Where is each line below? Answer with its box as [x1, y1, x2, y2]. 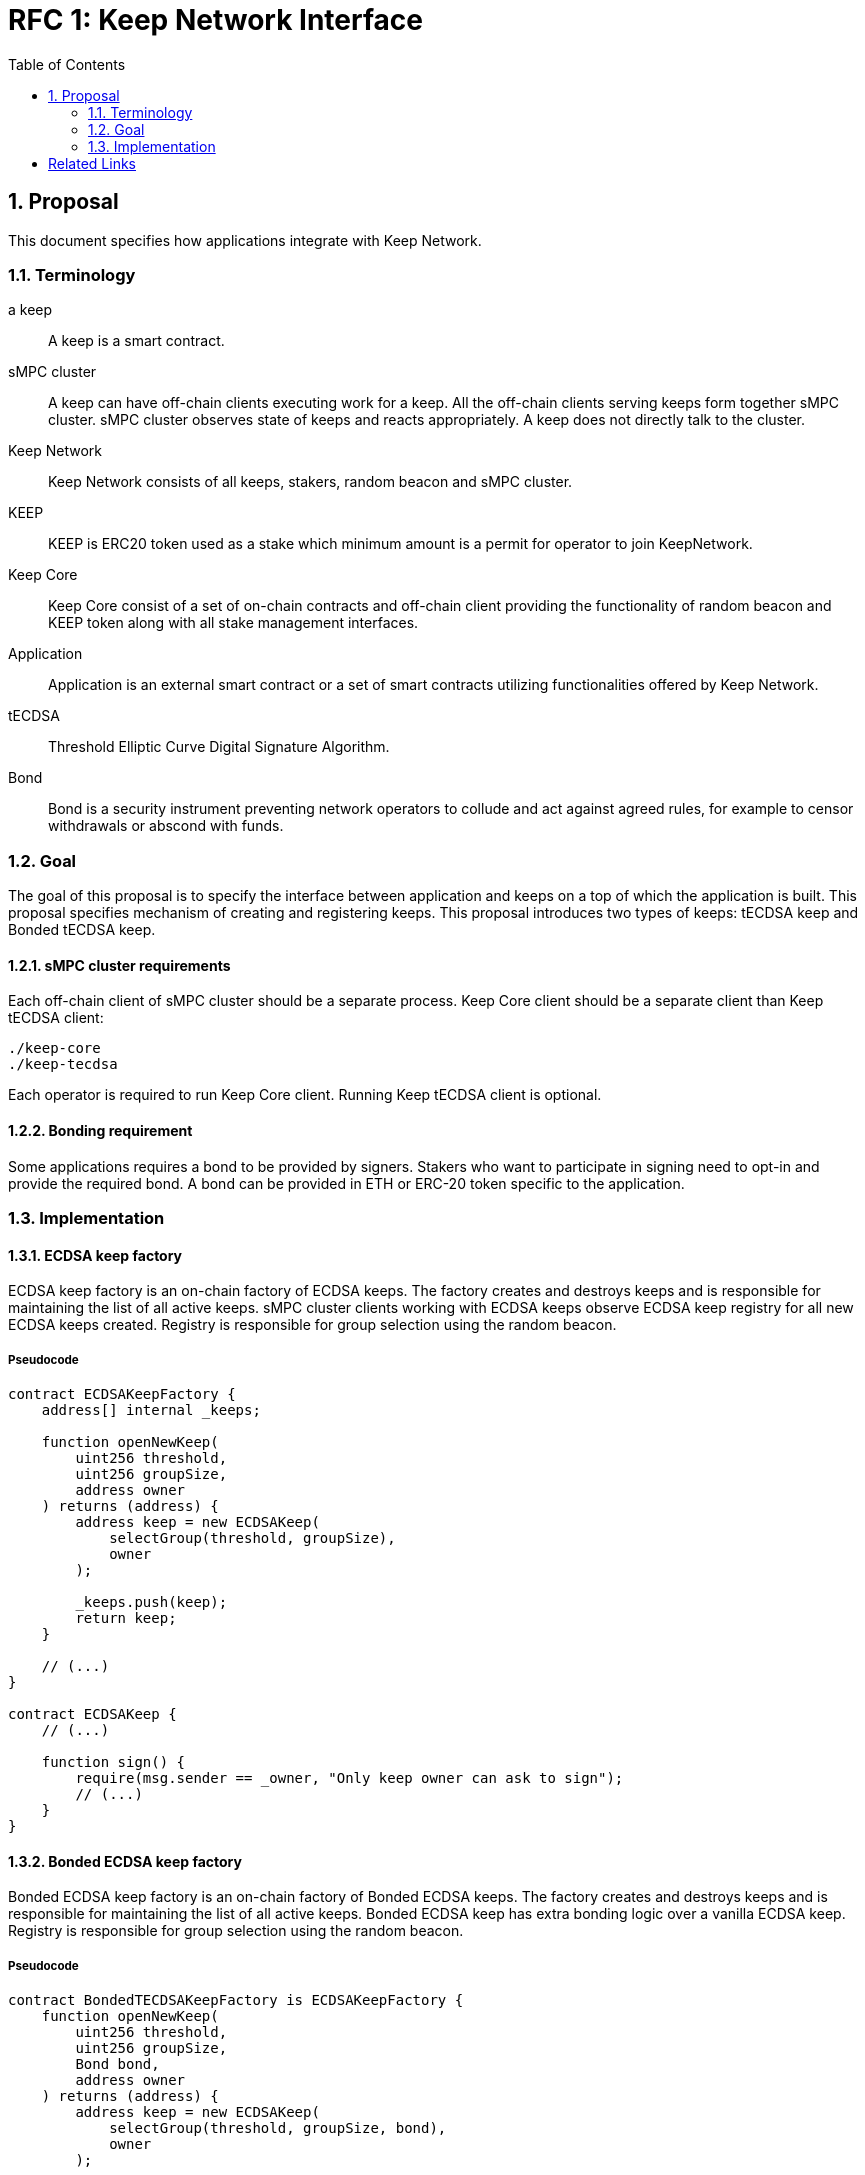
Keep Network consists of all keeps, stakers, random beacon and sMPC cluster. [48, 473, 573, 491]
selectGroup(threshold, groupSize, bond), [109, 2119, 447, 2136]
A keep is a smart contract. [48, 332, 225, 350]
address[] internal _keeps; [41, 1401, 261, 1418]
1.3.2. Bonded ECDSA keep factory [8, 1852, 242, 1870]
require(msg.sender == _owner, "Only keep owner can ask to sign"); [75, 1769, 624, 1786]
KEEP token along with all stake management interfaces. [48, 614, 419, 632]
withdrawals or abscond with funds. [48, 817, 284, 835]
